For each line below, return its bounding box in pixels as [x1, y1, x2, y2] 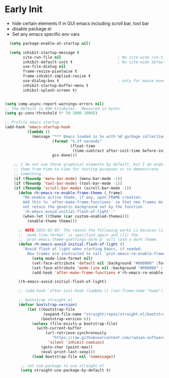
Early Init [5, 4, 43, 15]
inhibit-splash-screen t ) [23, 88, 78, 93]
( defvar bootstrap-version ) [18, 303, 78, 308]
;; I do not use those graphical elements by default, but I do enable [14, 162, 167, 167]
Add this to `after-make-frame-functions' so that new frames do [23, 200, 163, 205]
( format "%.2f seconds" [52, 138, 102, 144]
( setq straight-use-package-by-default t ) [20, 368, 111, 373]
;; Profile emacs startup [5, 120, 59, 125]
